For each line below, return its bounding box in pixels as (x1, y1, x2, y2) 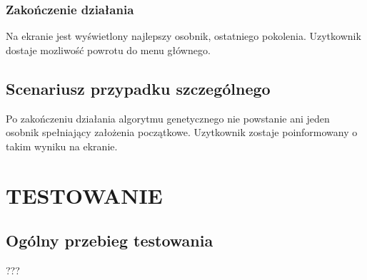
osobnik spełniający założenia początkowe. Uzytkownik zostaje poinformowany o (6, 125, 358, 140)
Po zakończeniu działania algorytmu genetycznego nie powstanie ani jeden (6, 110, 330, 125)
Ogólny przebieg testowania (6, 229, 213, 252)
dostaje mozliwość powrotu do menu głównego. (6, 42, 211, 57)
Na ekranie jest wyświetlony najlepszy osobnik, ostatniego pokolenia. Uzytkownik (6, 28, 361, 43)
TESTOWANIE (6, 180, 163, 209)
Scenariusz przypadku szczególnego (6, 77, 271, 99)
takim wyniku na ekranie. (6, 138, 118, 153)
